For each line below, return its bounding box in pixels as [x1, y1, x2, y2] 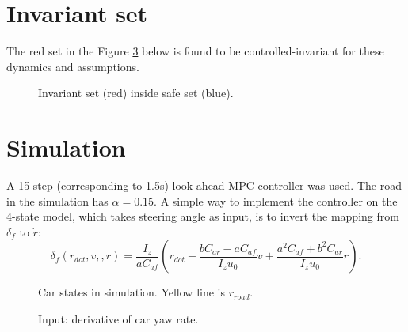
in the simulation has [6, 192, 109, 209]
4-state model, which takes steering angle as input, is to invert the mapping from [6, 208, 399, 224]
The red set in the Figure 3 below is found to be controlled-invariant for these [6, 43, 384, 59]
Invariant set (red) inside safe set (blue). [38, 85, 234, 101]
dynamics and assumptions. [6, 58, 139, 74]
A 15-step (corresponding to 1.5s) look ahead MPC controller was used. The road [6, 177, 402, 194]
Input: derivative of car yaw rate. [38, 311, 199, 326]
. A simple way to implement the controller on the [154, 192, 398, 209]
